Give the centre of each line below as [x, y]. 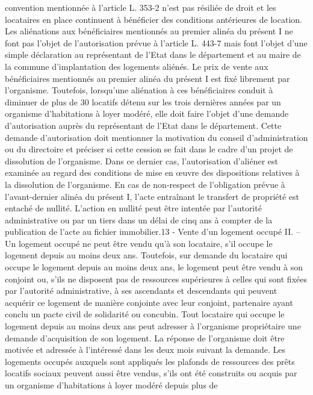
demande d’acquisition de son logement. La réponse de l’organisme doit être [145, 337]
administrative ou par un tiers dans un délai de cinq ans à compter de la [139, 219]
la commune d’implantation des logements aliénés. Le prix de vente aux [137, 66]
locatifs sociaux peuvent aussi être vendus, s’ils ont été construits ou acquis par [151, 373]
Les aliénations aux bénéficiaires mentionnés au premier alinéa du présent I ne [149, 31]
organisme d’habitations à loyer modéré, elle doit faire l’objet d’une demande [147, 114]
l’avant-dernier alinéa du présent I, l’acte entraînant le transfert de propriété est [152, 196]
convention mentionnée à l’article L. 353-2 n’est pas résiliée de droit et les [141, 7]
